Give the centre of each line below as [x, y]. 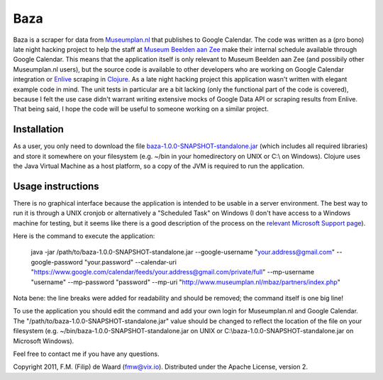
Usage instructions [56, 186]
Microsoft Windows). [44, 341]
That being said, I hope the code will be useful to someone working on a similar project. [141, 109]
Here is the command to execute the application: [84, 236]
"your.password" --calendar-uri [131, 262]
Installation [38, 129]
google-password [57, 262]
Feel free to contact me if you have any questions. [86, 354]
